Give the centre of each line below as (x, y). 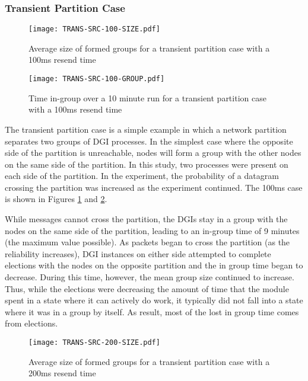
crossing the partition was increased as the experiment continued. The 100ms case (154, 187)
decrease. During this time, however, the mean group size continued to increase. (150, 277)
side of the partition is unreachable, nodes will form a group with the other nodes (153, 153)
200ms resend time (62, 373)
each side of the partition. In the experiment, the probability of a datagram (142, 176)
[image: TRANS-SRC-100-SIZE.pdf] (94, 29)
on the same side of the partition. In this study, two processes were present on (147, 164)
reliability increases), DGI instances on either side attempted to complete (138, 253)
